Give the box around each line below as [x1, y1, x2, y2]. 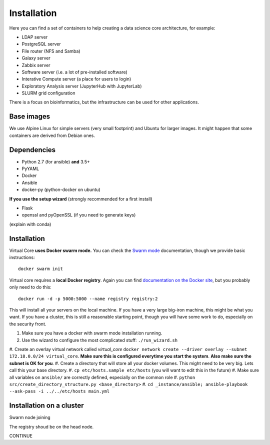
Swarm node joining [9, 414, 51, 420]
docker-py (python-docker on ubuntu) [21, 186, 100, 192]
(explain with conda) [9, 221, 51, 227]
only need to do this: [9, 284, 52, 290]
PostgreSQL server [21, 41, 61, 47]
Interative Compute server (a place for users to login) [21, 76, 131, 82]
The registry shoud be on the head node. [9, 423, 94, 429]
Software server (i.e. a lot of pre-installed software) [21, 69, 127, 75]
